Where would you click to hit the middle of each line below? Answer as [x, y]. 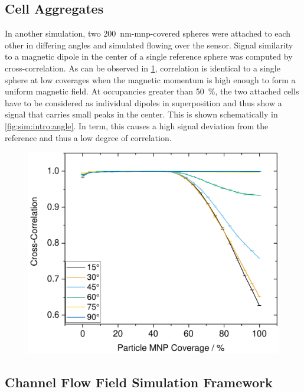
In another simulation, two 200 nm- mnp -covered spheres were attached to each [148, 33]
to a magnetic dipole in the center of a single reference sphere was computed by [149, 56]
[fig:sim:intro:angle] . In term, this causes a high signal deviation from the [137, 125]
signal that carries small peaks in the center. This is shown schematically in [141, 114]
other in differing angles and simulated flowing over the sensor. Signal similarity [149, 45]
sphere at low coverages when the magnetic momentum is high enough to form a [150, 79]
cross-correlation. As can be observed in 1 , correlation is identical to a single [143, 68]
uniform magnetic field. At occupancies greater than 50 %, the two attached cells [152, 91]
